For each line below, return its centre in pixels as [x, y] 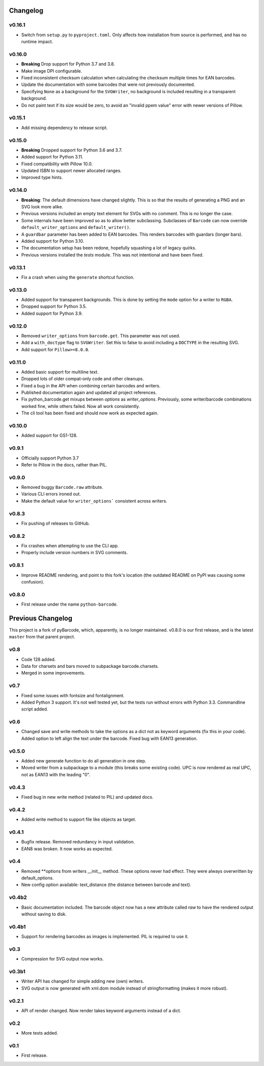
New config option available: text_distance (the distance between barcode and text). [106, 885]
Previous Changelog [41, 618]
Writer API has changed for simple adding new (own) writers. [83, 981]
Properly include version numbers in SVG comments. [75, 553]
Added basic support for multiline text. [60, 372]
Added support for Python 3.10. [53, 241]
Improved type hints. [42, 178]
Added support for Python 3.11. [52, 157]
